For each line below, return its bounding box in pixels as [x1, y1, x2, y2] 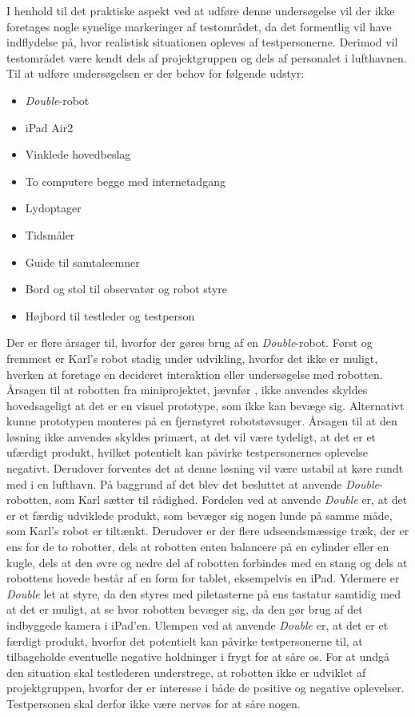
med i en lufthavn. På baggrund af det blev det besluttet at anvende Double [6, 475, 379, 492]
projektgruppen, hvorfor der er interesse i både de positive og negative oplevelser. [6, 679, 405, 696]
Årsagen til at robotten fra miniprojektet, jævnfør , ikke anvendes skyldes [6, 381, 368, 398]
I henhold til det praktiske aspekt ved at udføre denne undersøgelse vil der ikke [6, 2, 395, 18]
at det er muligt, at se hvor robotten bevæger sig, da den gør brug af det [6, 601, 363, 618]
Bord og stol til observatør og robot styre [25, 280, 228, 297]
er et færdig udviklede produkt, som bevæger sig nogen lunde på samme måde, [6, 506, 393, 523]
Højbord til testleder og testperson [25, 307, 195, 324]
